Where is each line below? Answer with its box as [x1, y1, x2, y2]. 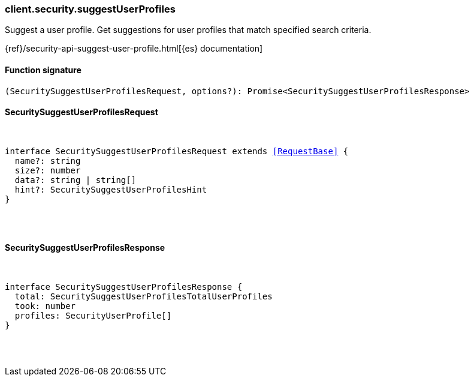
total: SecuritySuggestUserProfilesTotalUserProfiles [14, 292, 273, 302]
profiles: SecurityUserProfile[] [14, 311, 172, 321]
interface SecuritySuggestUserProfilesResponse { [5, 282, 243, 292]
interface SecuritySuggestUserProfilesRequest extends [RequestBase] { [5, 146, 349, 156]
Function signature [5, 64, 81, 75]
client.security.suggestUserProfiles [5, 3, 176, 15]
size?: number [14, 165, 81, 175]
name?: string [14, 155, 81, 166]
